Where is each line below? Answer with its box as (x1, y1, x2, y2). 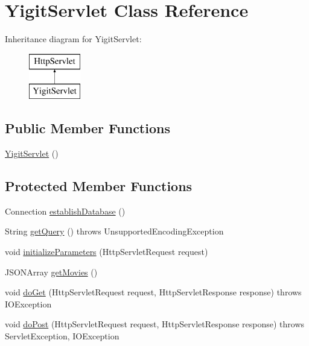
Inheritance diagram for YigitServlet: (5, 33, 142, 45)
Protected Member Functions (5, 177, 193, 195)
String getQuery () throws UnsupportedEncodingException (5, 225, 224, 237)
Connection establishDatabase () (5, 204, 126, 217)
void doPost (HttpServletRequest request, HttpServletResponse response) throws (5, 318, 305, 330)
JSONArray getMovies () (5, 265, 98, 278)
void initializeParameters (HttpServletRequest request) (5, 245, 208, 258)
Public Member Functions (5, 119, 170, 137)
